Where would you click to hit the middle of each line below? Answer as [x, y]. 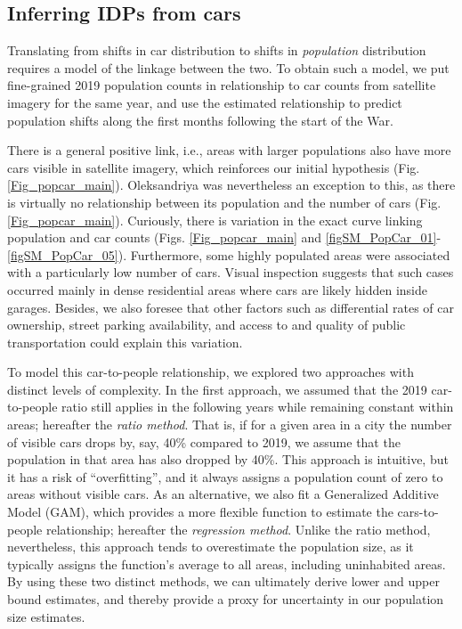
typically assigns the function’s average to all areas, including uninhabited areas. [227, 564]
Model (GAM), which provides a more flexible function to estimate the [200, 512]
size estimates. [46, 616]
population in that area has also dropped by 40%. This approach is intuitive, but [228, 459]
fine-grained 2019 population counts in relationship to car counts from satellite [222, 85]
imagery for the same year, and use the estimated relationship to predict [205, 102]
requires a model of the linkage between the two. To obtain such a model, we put [228, 67]
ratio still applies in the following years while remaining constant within [258, 407]
